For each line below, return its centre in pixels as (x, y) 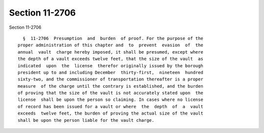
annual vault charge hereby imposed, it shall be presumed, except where (110, 52)
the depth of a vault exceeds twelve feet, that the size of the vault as (110, 59)
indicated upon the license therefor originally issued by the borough (110, 66)
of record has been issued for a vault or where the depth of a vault (110, 106)
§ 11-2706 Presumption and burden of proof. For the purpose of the (113, 38)
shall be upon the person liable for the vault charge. (86, 120)
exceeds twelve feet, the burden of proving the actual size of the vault (110, 114)
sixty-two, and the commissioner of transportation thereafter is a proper (110, 79)
